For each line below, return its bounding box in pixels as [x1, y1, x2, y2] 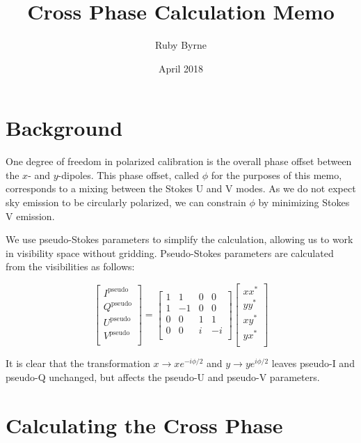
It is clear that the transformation [6, 356, 150, 371]
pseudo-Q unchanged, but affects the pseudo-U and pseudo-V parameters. [6, 370, 320, 384]
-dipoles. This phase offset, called [58, 167, 200, 182]
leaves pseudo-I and [271, 356, 355, 371]
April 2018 [158, 61, 204, 75]
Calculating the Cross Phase [6, 410, 283, 439]
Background [6, 114, 123, 142]
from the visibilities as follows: [6, 259, 135, 274]
